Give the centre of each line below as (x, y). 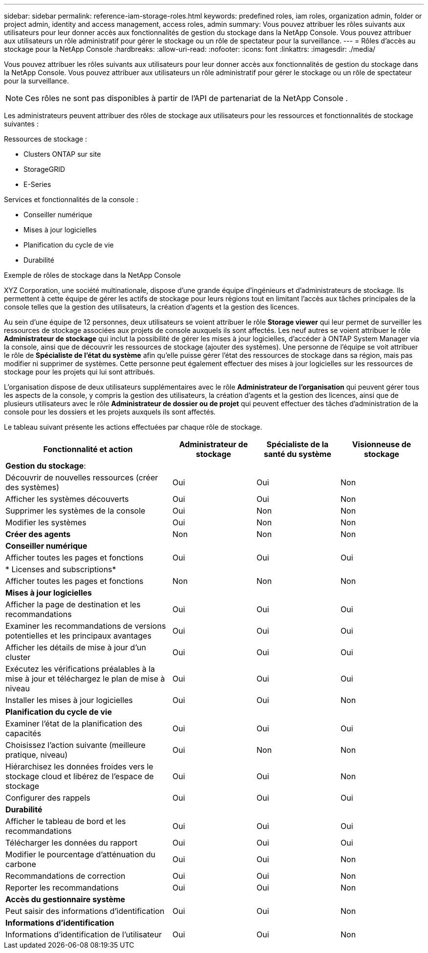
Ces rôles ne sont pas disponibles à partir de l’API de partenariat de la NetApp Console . (186, 98)
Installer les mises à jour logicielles (69, 700)
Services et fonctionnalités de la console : (71, 199)
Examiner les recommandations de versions (86, 626)
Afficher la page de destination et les (73, 604)
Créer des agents (38, 534)
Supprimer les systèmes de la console (75, 511)
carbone (21, 864)
